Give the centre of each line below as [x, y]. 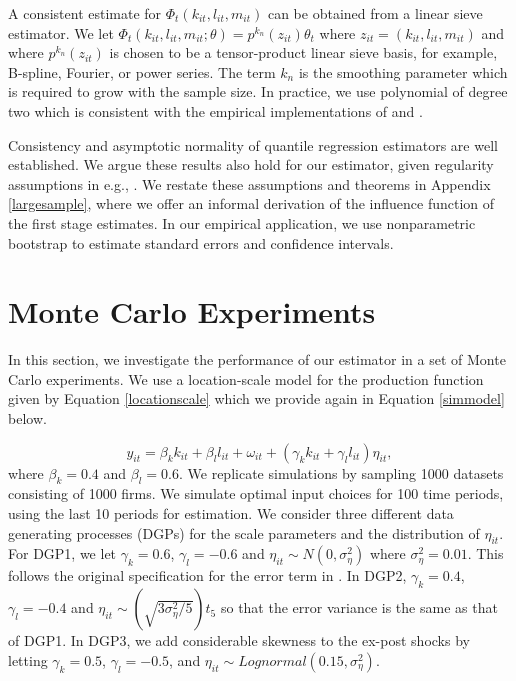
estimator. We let [61, 32]
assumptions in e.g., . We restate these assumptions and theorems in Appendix [249, 183]
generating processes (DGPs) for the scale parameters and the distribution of [244, 532]
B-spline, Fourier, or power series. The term [142, 71]
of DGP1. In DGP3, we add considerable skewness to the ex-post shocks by [239, 640]
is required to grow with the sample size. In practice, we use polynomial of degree [258, 91]
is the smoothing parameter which [403, 71]
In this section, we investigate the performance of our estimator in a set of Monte [257, 359]
